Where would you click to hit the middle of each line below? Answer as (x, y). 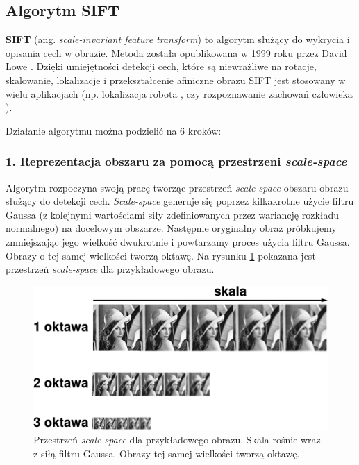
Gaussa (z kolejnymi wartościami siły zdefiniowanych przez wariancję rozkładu (173, 214)
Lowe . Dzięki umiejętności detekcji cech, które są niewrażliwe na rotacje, (161, 66)
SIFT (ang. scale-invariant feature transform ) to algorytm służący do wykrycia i (178, 39)
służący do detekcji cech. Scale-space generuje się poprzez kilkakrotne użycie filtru (180, 201)
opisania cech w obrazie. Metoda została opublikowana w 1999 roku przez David (176, 52)
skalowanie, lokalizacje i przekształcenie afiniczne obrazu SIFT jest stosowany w (176, 79)
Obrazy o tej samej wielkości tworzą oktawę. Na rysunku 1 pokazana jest (161, 255)
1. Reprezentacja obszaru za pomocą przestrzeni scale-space (176, 161)
